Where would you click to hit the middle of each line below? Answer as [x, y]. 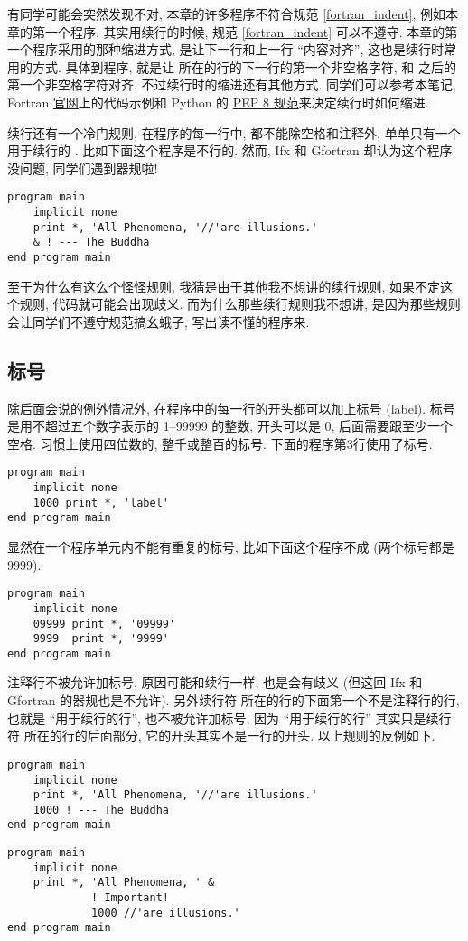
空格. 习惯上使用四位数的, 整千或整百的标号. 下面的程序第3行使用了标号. [220, 443]
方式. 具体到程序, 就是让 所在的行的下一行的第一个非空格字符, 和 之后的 [244, 66]
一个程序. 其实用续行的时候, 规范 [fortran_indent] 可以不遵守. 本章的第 [251, 31]
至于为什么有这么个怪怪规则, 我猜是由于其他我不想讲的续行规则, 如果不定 [224, 286]
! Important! [130, 898]
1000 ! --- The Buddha [101, 810]
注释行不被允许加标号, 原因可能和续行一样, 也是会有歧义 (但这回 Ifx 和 [215, 682]
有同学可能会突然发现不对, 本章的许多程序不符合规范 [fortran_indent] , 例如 [227, 14]
